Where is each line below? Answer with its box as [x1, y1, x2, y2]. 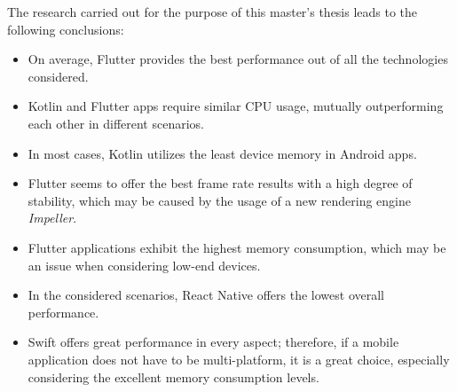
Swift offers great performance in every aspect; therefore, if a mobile [28, 333, 399, 351]
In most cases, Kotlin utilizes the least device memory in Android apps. [28, 144, 417, 162]
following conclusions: [7, 20, 124, 38]
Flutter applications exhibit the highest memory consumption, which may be [28, 238, 446, 256]
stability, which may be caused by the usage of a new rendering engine [28, 191, 411, 209]
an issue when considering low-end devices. [28, 255, 261, 274]
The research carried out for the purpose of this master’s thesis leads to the [7, 3, 418, 20]
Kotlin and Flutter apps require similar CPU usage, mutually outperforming [28, 97, 444, 115]
